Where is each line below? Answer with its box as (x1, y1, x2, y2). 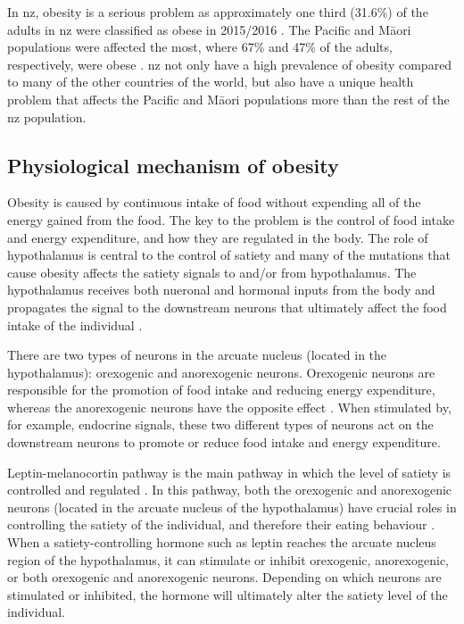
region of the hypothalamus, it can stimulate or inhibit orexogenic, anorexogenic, (7, 550, 450, 569)
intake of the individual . (7, 315, 143, 334)
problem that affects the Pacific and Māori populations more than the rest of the (7, 89, 450, 108)
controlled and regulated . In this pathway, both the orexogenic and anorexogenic (7, 480, 452, 499)
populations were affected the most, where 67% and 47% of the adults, (7, 37, 393, 56)
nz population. (7, 107, 87, 126)
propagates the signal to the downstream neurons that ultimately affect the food (7, 297, 447, 316)
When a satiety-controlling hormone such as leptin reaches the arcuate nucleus (7, 533, 436, 552)
